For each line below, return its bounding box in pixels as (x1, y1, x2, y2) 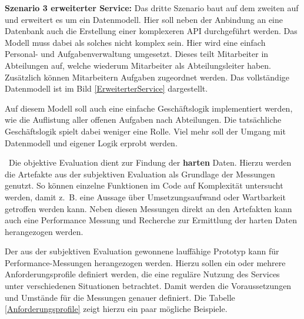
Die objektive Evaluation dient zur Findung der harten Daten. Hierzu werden (8, 156, 292, 169)
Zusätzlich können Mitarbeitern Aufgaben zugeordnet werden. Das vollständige (5, 70, 290, 83)
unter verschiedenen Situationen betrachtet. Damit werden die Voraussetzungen (5, 280, 292, 292)
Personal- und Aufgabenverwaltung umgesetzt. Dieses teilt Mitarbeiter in (5, 48, 269, 60)
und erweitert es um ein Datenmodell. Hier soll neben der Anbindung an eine (5, 13, 283, 25)
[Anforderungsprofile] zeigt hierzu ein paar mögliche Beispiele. (5, 303, 228, 315)
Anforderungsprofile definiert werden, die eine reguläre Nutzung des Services (5, 268, 280, 280)
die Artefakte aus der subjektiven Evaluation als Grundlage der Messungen (5, 167, 275, 180)
